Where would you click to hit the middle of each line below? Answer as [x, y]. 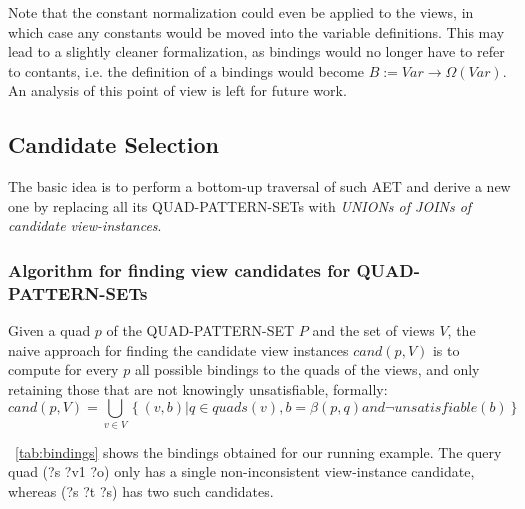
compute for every [63, 369]
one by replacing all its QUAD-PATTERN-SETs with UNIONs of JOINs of [240, 205]
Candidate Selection [113, 144]
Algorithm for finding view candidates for [179, 269]
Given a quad [49, 330]
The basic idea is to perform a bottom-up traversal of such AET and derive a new [259, 186]
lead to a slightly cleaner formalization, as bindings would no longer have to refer [256, 51]
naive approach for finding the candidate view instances [178, 349]
